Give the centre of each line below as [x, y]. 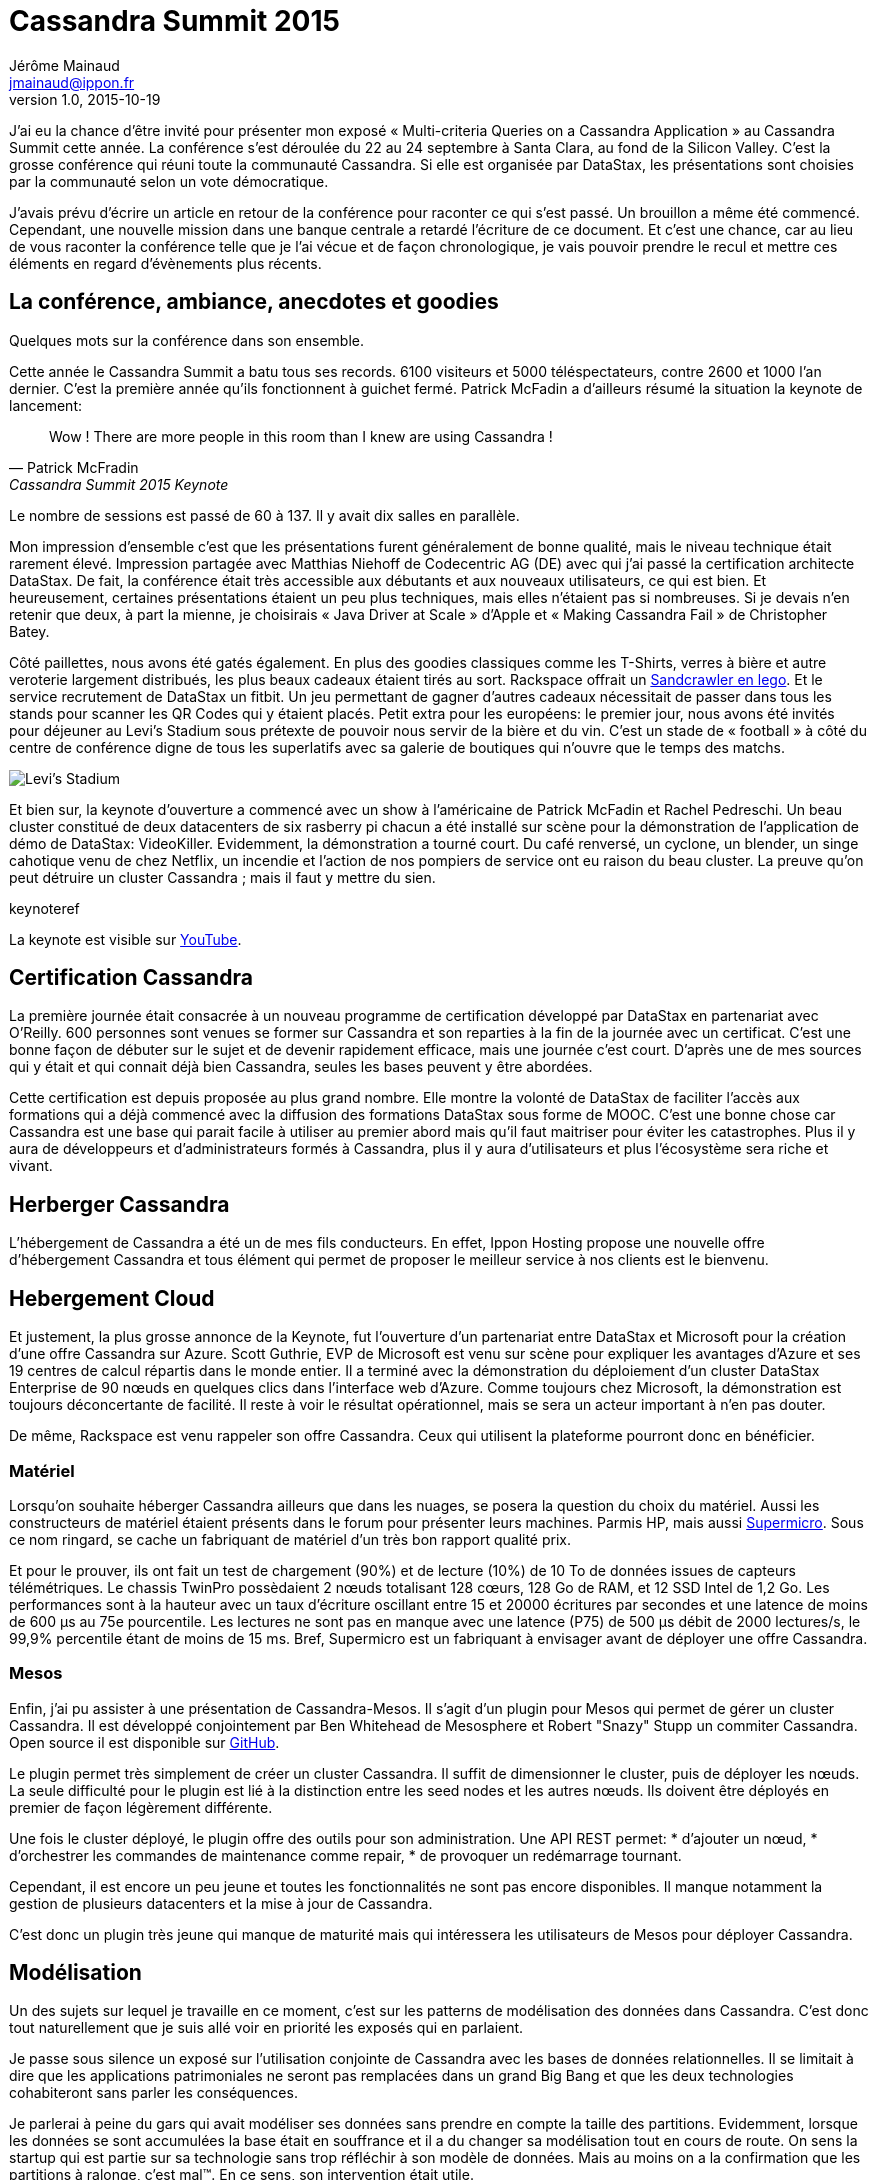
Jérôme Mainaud [64, 65]
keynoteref [44, 908]
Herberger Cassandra [119, 1204]
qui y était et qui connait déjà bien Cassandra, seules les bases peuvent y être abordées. [301, 1067]
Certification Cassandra [131, 978]
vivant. [31, 1166]
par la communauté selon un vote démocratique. [169, 181]
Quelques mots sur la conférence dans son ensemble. [186, 340]
